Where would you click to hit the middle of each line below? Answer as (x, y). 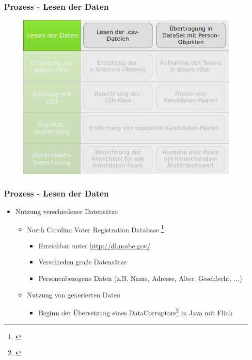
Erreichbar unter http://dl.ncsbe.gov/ (94, 245)
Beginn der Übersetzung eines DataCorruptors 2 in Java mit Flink (136, 312)
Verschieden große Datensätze (83, 262)
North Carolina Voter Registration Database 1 (95, 229)
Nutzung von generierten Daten (74, 294)
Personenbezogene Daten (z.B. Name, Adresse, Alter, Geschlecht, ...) (140, 278)
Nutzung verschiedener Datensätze (66, 211)
